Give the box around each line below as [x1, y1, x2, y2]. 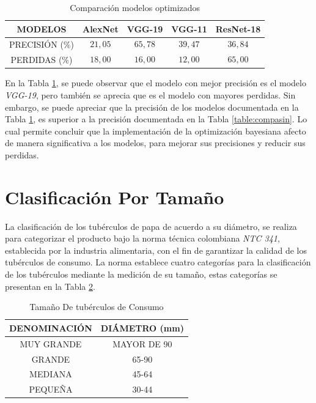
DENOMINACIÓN [9, 321, 92, 334]
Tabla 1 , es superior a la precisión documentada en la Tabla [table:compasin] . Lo [5, 113, 307, 125]
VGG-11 [171, 22, 207, 35]
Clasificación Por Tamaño [5, 184, 224, 209]
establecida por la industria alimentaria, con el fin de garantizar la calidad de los [5, 243, 307, 256]
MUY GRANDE [20, 337, 82, 350]
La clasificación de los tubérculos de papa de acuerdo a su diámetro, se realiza [5, 220, 297, 232]
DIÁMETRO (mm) [100, 321, 184, 334]
